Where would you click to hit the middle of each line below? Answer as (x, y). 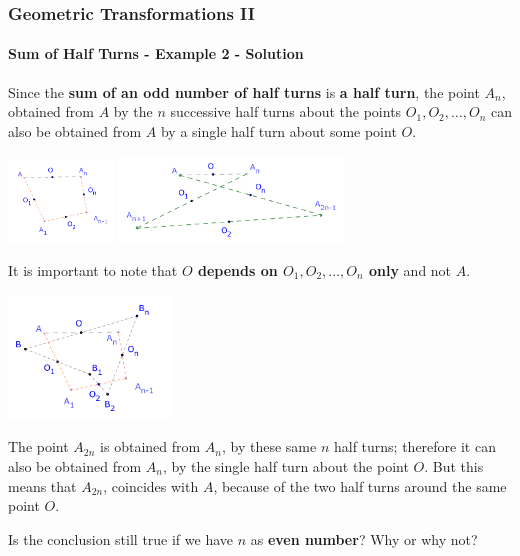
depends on (238, 269)
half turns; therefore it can (414, 446)
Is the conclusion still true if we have (121, 538)
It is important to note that (93, 269)
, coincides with (151, 485)
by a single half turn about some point (278, 130)
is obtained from (150, 446)
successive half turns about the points (286, 111)
